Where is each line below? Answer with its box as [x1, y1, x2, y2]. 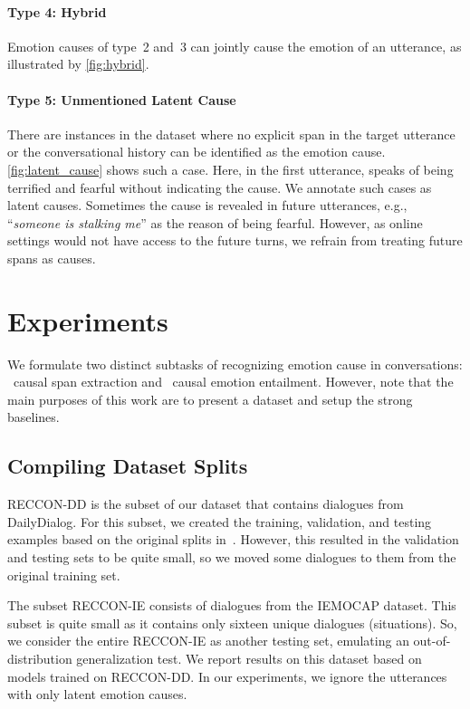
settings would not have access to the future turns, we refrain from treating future [7, 231, 463, 250]
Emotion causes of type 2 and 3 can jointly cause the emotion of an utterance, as [7, 36, 462, 55]
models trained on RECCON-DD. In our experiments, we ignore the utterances [7, 666, 447, 685]
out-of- [413, 631, 451, 650]
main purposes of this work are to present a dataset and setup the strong [7, 389, 413, 408]
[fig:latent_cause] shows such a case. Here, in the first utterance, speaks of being [7, 159, 454, 178]
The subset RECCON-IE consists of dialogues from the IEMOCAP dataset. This [7, 596, 456, 615]
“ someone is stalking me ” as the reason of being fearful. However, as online [7, 213, 423, 232]
